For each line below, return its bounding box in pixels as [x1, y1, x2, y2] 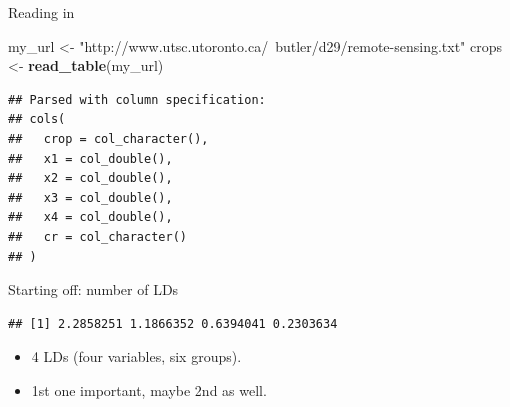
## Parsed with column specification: [8, 92, 266, 107]
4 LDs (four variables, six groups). [31, 346, 242, 367]
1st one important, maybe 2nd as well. [31, 379, 267, 400]
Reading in [8, 2, 75, 22]
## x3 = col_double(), [8, 190, 173, 205]
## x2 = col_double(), [8, 171, 173, 186]
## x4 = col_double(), [8, 210, 173, 225]
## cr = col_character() [8, 229, 187, 244]
